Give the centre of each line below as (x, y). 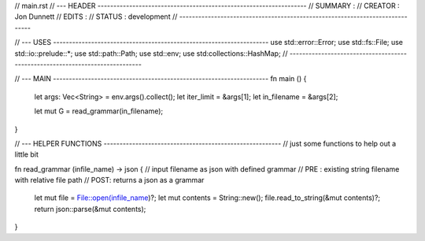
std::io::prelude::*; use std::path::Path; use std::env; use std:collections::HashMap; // (151, 53)
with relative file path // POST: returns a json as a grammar (109, 180)
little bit (26, 154)
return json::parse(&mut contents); (90, 209)
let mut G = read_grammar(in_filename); (99, 111)
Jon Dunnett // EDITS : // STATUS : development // (96, 17)
